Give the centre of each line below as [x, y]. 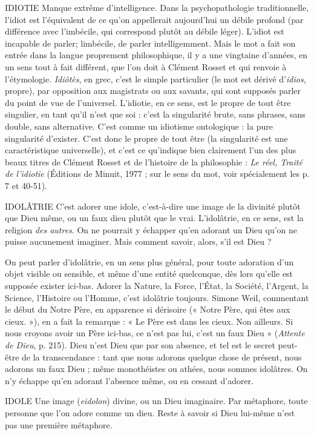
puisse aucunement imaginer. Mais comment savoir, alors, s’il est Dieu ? [138, 241]
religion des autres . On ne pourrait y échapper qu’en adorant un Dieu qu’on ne [151, 229]
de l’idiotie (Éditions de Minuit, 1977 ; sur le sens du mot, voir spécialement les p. [157, 174]
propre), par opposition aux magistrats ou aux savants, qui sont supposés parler [153, 91]
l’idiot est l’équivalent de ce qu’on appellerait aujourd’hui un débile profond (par [154, 19]
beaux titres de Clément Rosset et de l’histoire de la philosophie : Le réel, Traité [154, 161]
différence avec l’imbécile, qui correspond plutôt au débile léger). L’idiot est [145, 31]
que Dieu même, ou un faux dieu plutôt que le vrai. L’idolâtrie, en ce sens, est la [154, 218]
